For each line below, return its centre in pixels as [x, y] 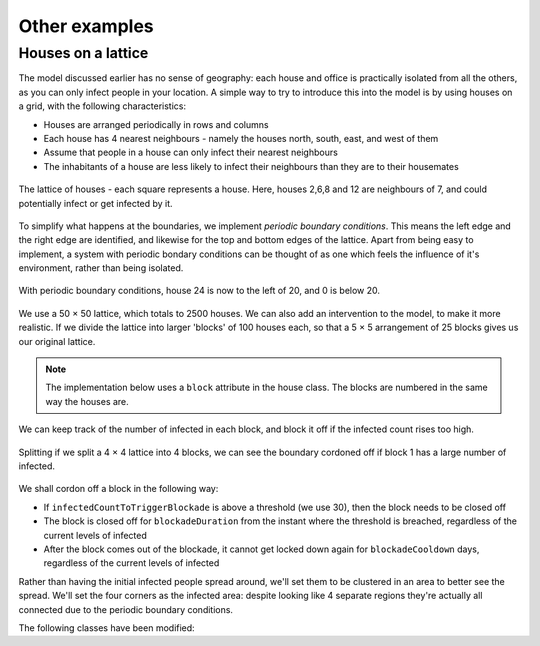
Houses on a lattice [83, 53]
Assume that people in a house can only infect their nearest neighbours [191, 152]
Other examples [86, 26]
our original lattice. [57, 341]
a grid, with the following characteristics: [102, 106]
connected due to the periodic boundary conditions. [126, 609]
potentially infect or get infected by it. [96, 203]
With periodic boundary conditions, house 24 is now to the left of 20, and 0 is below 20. [199, 291]
